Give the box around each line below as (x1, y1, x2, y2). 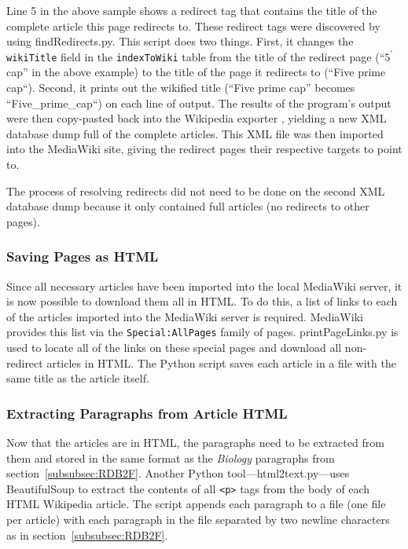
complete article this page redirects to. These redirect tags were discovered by (6, 17, 380, 34)
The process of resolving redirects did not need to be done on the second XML (6, 182, 385, 199)
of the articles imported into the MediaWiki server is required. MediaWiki (6, 308, 363, 324)
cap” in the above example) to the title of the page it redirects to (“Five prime (6, 64, 386, 80)
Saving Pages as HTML (6, 247, 159, 266)
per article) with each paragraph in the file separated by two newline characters (6, 511, 390, 528)
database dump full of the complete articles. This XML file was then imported (6, 125, 384, 141)
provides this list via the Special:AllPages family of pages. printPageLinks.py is (6, 324, 399, 340)
